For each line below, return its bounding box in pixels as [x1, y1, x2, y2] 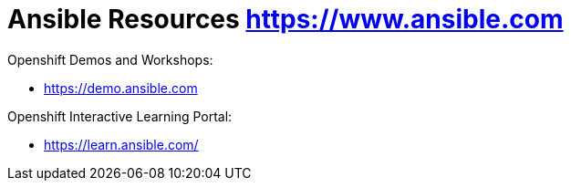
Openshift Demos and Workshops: [7, 51, 213, 68]
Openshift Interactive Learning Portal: [7, 108, 233, 124]
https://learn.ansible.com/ [44, 136, 199, 152]
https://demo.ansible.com [44, 79, 198, 96]
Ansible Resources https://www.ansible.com [7, 4, 564, 35]
